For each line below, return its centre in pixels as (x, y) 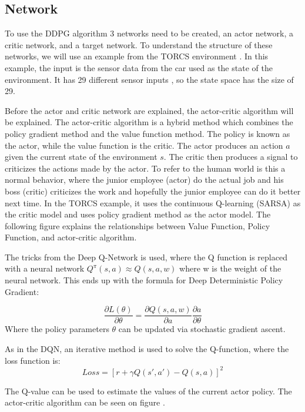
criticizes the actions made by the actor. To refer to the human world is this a (145, 168)
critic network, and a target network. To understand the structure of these (139, 44)
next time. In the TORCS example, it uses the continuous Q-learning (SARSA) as (153, 202)
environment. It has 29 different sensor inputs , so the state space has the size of (149, 79)
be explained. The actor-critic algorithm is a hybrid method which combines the (149, 122)
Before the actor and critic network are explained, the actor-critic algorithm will (149, 110)
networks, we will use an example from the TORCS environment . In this (137, 56)
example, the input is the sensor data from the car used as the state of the (139, 67)
